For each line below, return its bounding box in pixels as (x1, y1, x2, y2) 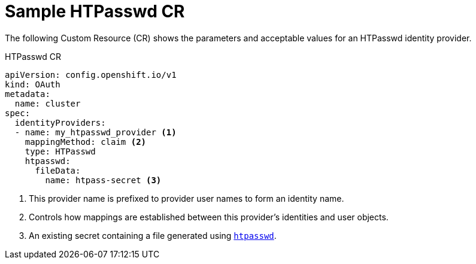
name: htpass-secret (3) (45, 175, 162, 185)
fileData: (35, 165, 81, 175)
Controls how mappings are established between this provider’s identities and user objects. (29, 211, 389, 222)
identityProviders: (14, 117, 106, 128)
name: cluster (14, 98, 81, 108)
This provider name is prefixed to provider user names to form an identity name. (29, 193, 344, 204)
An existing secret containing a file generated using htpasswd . (29, 230, 277, 241)
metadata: (5, 89, 50, 99)
